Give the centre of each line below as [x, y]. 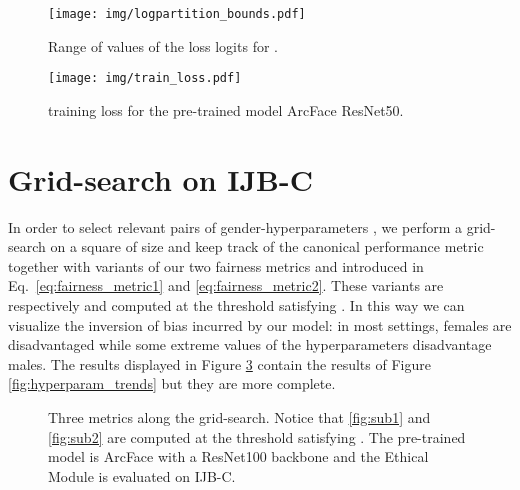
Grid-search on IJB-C [161, 178]
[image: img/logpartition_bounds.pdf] [177, 14]
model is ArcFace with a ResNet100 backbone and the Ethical [238, 456]
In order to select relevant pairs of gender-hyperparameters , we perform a [235, 226]
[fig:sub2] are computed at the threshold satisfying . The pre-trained [257, 436]
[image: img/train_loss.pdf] [145, 78]
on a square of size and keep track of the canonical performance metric [267, 246]
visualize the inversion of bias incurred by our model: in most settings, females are [260, 324]
